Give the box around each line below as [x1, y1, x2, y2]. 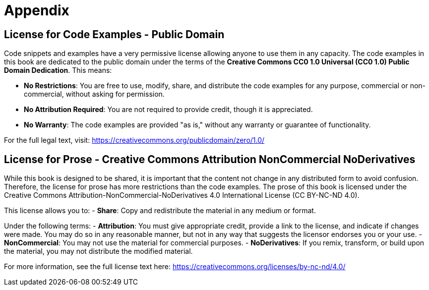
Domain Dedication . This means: [4, 66, 112, 75]
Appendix [4, 2, 69, 19]
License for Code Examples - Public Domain [4, 28, 225, 41]
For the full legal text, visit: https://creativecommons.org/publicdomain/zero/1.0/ [4, 136, 265, 145]
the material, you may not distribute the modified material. [4, 247, 193, 256]
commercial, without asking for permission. [24, 90, 165, 99]
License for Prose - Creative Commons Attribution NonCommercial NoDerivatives [4, 153, 416, 166]
